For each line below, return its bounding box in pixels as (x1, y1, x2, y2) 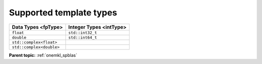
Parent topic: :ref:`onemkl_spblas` (9, 52, 78, 58)
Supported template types (9, 7, 117, 18)
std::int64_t (68, 35, 97, 40)
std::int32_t (68, 30, 97, 35)
